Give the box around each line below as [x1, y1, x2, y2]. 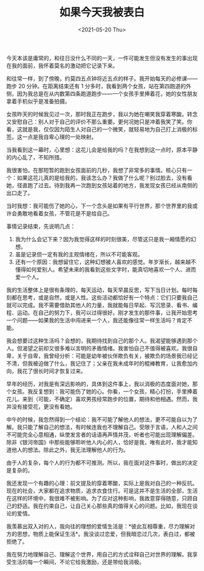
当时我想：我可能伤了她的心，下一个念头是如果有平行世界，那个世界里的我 [6, 202, 192, 209]
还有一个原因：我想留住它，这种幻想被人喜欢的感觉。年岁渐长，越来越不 [15, 258, 196, 265]
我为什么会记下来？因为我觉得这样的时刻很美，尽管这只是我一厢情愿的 [15, 235, 191, 242]
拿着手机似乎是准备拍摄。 [6, 98, 70, 105]
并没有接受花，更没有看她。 [6, 402, 76, 410]
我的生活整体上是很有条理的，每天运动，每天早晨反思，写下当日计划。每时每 [6, 286, 198, 293]
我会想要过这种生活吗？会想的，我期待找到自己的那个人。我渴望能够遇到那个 [6, 337, 198, 344]
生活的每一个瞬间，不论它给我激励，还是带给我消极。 [11, 558, 144, 566]
